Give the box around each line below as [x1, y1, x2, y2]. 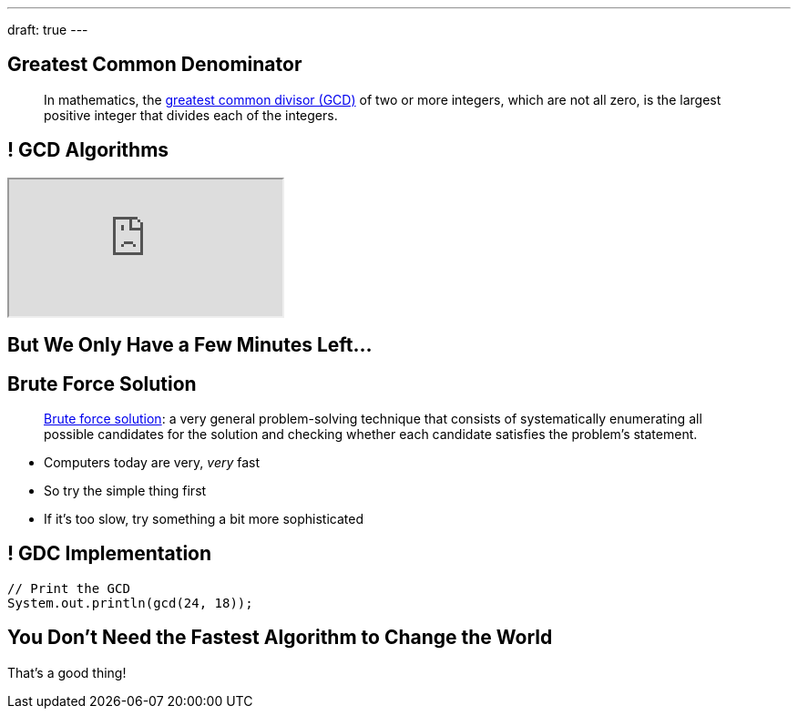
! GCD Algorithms [7, 138, 169, 162]
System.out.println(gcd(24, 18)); [7, 595, 253, 610]
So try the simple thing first [44, 482, 207, 498]
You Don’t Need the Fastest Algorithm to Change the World [7, 626, 553, 650]
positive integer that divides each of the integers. [44, 107, 338, 123]
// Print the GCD [7, 580, 130, 596]
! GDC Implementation [7, 542, 212, 566]
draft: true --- [7, 22, 88, 37]
